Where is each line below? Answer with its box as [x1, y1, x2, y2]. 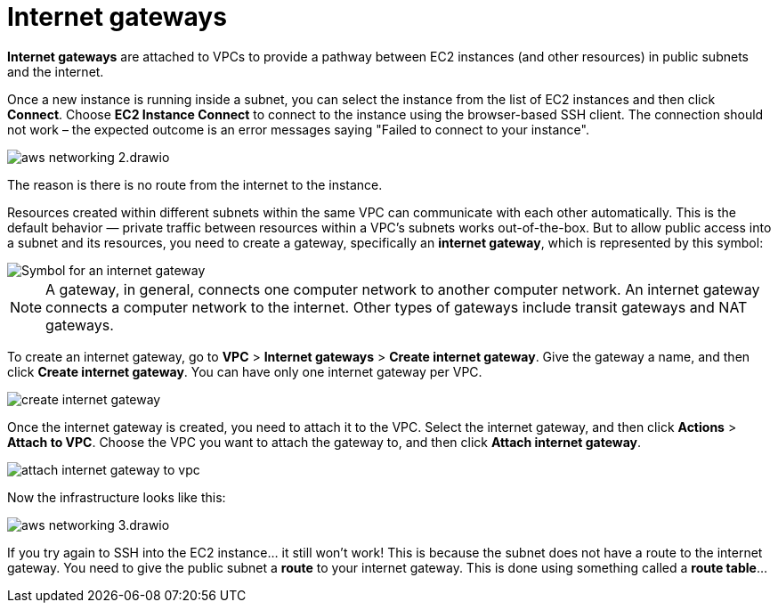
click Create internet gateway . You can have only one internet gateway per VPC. [7, 363, 482, 379]
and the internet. [7, 63, 104, 79]
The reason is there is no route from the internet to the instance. [7, 176, 383, 192]
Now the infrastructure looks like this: [7, 489, 226, 505]
